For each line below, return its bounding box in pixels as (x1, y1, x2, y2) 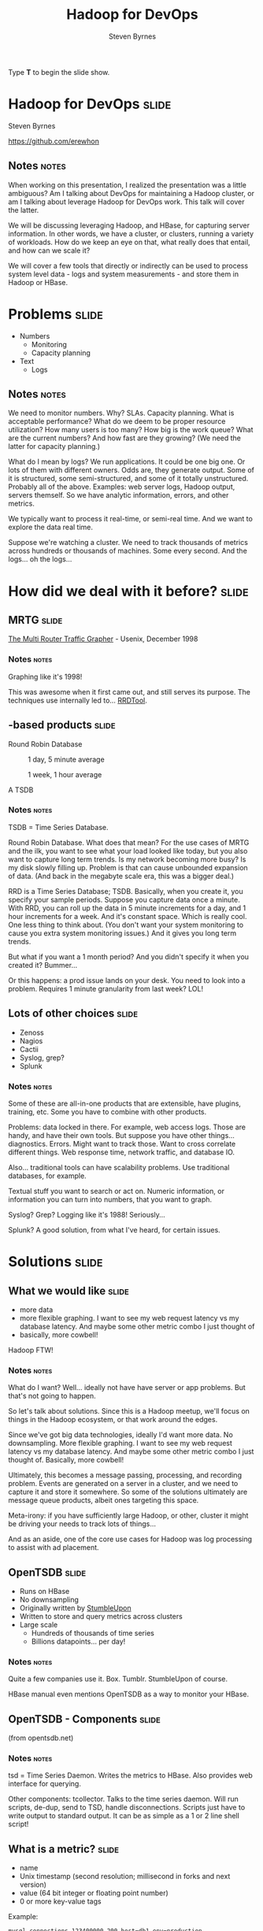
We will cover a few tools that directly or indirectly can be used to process (8, 261, 249, 270)
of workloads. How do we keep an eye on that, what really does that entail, (8, 237, 250, 246)
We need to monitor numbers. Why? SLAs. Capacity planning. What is (8, 408, 235, 418)
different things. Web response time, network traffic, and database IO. (8, 1147, 235, 1157)
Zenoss (19, 1028, 45, 1037)
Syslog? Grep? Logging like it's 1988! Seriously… (8, 1210, 165, 1219)
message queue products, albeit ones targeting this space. (8, 1496, 199, 1505)
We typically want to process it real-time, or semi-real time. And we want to (8, 514, 254, 524)
